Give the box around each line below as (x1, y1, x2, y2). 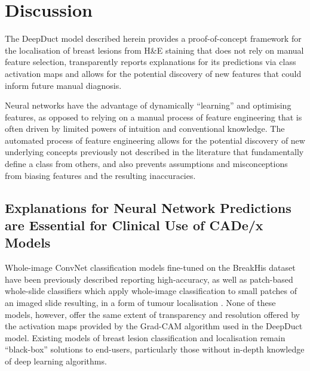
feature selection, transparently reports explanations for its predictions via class (5, 55, 296, 68)
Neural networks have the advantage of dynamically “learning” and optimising (5, 99, 291, 112)
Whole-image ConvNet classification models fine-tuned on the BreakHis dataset (5, 261, 296, 274)
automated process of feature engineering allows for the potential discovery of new (5, 134, 305, 146)
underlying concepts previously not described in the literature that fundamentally (5, 146, 304, 158)
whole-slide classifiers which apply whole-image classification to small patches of (5, 285, 297, 297)
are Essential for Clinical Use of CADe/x (5, 216, 263, 234)
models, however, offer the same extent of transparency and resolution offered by (5, 308, 300, 320)
